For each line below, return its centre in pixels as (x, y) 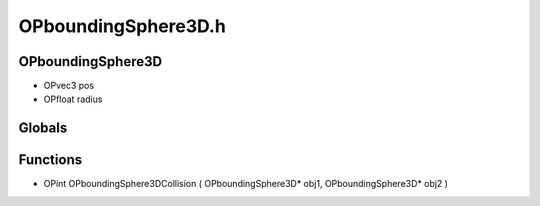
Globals (43, 128)
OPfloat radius (73, 99)
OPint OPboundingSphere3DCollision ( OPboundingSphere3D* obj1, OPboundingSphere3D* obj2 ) (246, 184)
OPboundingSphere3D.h (122, 26)
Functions (50, 160)
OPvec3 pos (69, 86)
